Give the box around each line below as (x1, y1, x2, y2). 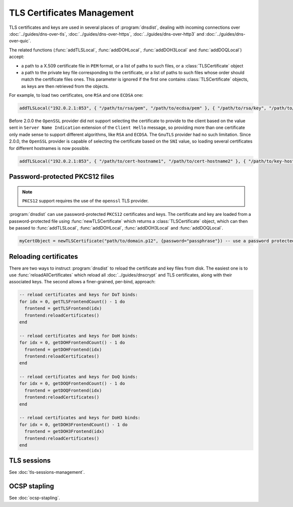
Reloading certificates (9, 252, 78, 261)
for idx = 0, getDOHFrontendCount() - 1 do (19, 340, 126, 345)
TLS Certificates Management (9, 7, 134, 18)
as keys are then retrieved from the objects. (21, 83, 109, 89)
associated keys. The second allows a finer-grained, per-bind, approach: (9, 279, 156, 285)
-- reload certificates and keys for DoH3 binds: (19, 415, 141, 421)
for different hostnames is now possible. (9, 145, 90, 151)
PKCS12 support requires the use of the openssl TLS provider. (22, 198, 149, 204)
